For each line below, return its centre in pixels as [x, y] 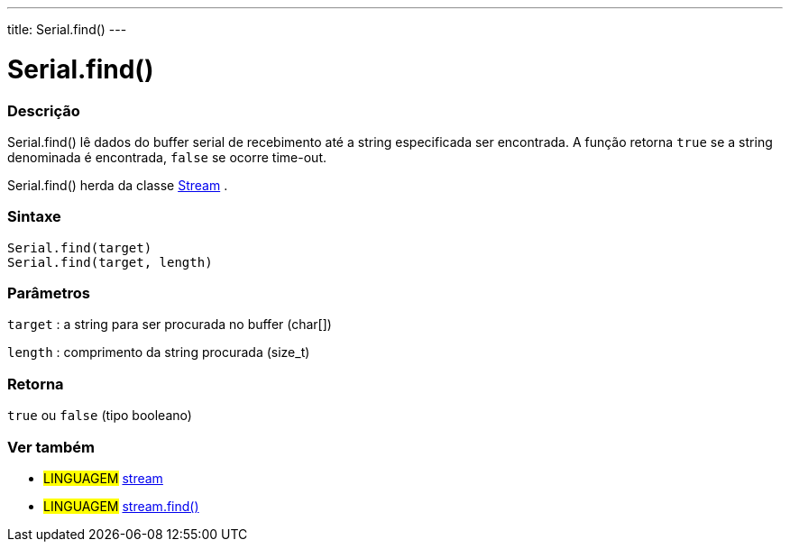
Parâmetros [49, 293]
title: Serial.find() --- [67, 29]
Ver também [51, 447]
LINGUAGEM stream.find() [121, 506]
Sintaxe [34, 217]
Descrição [44, 110]
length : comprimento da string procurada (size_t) [159, 352]
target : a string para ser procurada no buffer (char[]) [170, 325]
